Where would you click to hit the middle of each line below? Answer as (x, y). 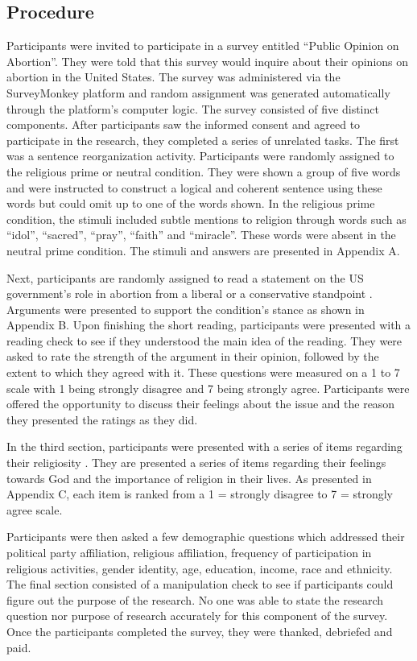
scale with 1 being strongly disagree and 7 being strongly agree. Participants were (208, 388)
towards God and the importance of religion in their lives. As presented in (189, 478)
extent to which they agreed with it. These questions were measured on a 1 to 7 (203, 372)
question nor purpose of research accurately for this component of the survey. (197, 616)
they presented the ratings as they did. (102, 419)
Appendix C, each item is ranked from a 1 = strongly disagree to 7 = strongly (200, 494)
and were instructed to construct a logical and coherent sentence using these (194, 187)
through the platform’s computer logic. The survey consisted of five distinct (193, 108)
